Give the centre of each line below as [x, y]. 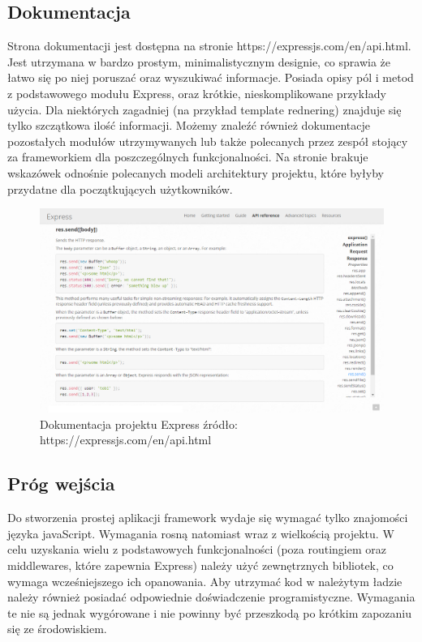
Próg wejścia [61, 484]
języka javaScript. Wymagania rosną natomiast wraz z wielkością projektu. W [201, 533]
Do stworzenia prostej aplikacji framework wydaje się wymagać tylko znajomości [208, 518]
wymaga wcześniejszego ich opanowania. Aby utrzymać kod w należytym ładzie [205, 581]
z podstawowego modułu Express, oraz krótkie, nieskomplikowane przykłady [197, 93]
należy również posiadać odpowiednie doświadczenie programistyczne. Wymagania [211, 597]
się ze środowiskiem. [57, 629]
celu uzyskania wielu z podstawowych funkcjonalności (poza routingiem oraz [197, 549]
